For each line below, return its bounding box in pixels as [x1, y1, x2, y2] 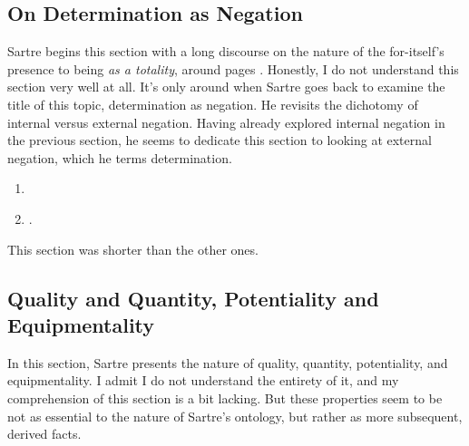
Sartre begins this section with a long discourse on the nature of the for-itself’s [7, 42, 445, 61]
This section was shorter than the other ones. [7, 239, 259, 258]
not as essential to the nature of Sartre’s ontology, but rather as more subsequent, [7, 406, 463, 425]
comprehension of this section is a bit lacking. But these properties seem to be [7, 388, 443, 407]
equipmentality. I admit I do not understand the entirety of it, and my [7, 371, 399, 390]
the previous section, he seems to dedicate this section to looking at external [7, 131, 432, 150]
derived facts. [7, 424, 82, 443]
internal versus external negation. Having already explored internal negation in [7, 112, 445, 131]
